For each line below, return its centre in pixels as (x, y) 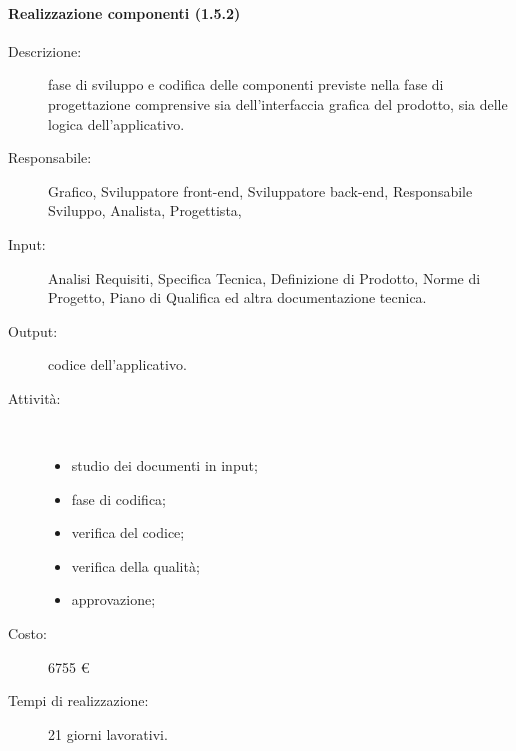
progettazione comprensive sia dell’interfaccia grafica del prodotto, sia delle (278, 103)
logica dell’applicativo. (116, 123)
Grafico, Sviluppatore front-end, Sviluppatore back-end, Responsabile (260, 190)
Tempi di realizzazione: (78, 700)
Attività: (34, 397)
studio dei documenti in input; (164, 465)
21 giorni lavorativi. (108, 733)
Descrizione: (45, 50)
